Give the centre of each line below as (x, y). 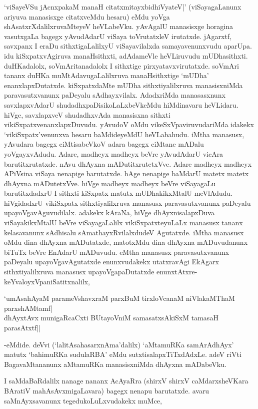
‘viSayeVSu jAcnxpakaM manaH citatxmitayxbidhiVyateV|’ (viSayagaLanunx (123, 7)
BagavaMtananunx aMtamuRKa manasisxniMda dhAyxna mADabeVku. (115, 364)
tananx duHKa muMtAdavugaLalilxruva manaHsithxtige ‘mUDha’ (106, 75)
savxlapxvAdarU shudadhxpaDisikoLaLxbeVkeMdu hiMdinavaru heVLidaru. (121, 104)
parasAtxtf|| (22, 327)
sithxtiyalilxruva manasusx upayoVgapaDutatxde (79, 272)
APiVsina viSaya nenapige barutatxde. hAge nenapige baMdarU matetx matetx (126, 173)
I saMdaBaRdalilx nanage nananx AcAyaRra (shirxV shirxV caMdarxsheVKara (126, 381)
